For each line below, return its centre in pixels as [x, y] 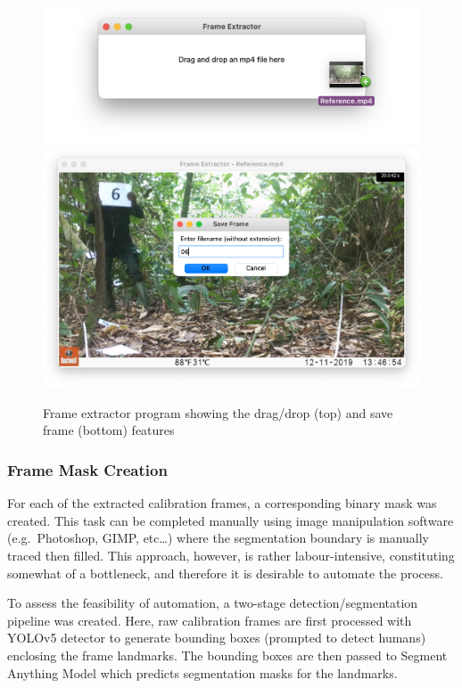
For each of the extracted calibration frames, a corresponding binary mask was [222, 503]
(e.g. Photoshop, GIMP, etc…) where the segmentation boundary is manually [218, 538]
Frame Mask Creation [87, 469]
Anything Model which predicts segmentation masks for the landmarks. [202, 672]
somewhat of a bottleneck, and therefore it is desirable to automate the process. [225, 573]
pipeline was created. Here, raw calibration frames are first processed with [210, 620]
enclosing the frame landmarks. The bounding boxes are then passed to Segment [227, 655]
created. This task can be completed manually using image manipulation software [231, 520]
